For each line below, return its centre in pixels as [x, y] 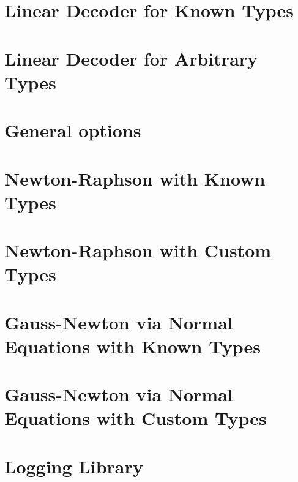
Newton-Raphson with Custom [138, 250]
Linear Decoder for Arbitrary [131, 58]
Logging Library [74, 466]
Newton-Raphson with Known [135, 178]
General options [73, 130]
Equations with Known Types [132, 346]
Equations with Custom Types [136, 418]
